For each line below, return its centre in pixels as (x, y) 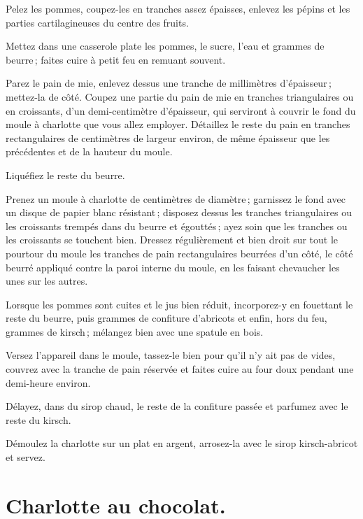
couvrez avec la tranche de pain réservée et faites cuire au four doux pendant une (180, 369)
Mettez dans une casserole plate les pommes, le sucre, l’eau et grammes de (165, 46)
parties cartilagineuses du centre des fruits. (97, 22)
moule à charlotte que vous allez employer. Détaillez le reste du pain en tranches (178, 124)
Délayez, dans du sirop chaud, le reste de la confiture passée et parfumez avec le (177, 406)
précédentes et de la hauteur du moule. (89, 151)
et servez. (26, 457)
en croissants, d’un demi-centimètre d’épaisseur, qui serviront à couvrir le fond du (181, 110)
